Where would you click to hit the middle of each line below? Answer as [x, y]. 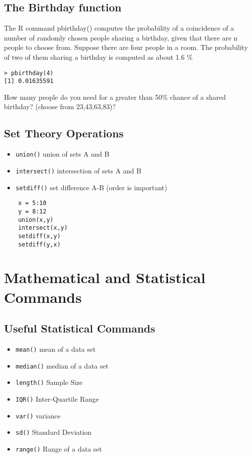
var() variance [38, 415]
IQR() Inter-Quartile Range [57, 398]
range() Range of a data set [59, 448]
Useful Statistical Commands [80, 328]
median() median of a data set [62, 365]
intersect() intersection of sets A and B [78, 170]
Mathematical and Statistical [105, 277]
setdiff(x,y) [39, 236]
